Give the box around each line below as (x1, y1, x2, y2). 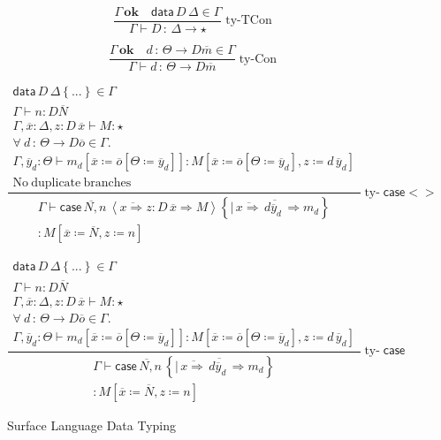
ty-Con (239, 52, 278, 65)
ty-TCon (225, 14, 272, 27)
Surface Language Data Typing (7, 415, 177, 434)
